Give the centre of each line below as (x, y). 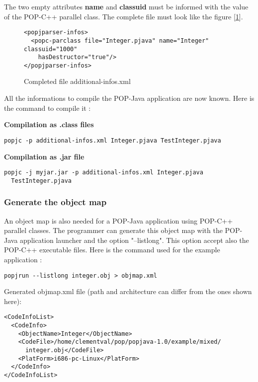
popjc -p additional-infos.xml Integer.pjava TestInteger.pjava (113, 140)
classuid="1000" (51, 49)
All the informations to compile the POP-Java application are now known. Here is (129, 98)
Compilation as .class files (49, 124)
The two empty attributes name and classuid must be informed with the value (126, 6)
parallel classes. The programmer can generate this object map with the (113, 230)
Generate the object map (55, 202)
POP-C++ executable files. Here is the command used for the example (112, 250)
